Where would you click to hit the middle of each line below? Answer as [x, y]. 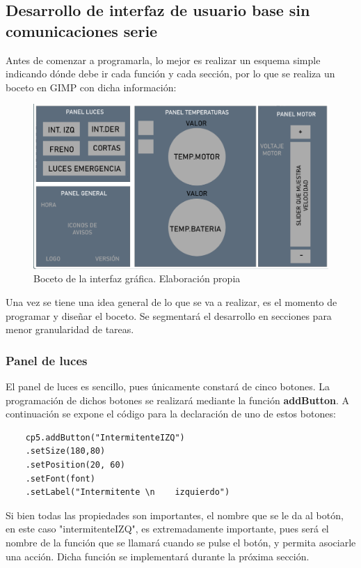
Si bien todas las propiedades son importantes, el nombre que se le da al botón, [175, 515]
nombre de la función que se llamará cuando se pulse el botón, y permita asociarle [181, 542]
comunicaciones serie [82, 30]
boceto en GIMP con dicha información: [91, 87]
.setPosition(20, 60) [75, 465]
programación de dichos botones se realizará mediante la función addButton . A [178, 400]
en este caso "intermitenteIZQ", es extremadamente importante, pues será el [167, 529]
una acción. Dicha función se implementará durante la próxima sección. [158, 556]
